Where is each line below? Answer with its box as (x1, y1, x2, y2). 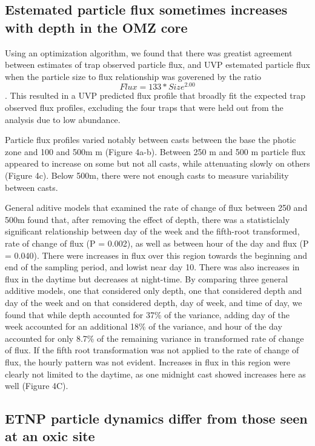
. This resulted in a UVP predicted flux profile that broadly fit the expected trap (5, 89, 306, 102)
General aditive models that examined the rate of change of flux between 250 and (5, 201, 308, 214)
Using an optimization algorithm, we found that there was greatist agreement (5, 46, 293, 59)
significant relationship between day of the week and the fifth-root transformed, (5, 225, 300, 238)
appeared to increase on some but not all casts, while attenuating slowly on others (5, 157, 310, 170)
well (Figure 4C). (5, 379, 68, 392)
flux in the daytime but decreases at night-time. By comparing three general (5, 272, 288, 285)
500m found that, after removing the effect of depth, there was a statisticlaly (5, 213, 290, 225)
